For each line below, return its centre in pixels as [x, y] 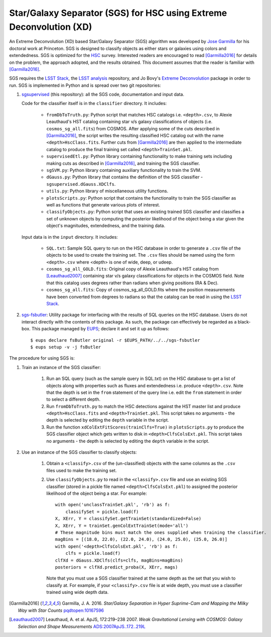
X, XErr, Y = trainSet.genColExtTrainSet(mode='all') [122, 526]
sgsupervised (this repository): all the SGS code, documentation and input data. [103, 95]
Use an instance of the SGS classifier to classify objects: [79, 452]
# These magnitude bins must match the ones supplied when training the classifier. [161, 532]
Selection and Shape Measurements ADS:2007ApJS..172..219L [82, 626]
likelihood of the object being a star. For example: [97, 493]
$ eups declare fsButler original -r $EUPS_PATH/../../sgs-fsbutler [115, 340]
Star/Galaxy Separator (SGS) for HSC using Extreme [118, 13]
